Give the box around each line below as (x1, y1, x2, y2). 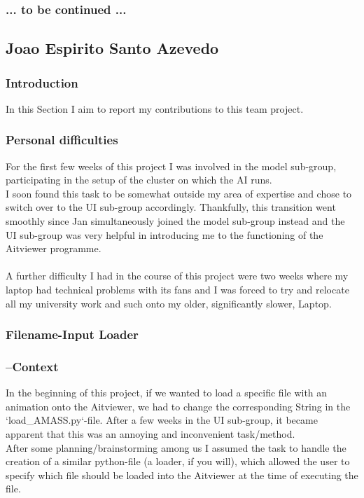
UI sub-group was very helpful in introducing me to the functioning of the (6, 227, 323, 242)
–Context (6, 357, 59, 375)
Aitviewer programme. (6, 241, 101, 256)
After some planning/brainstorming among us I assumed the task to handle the (6, 440, 346, 455)
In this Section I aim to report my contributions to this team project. (6, 101, 304, 116)
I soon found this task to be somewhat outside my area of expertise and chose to (6, 186, 352, 200)
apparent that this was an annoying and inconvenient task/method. (6, 427, 295, 441)
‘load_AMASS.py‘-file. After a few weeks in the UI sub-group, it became (6, 413, 318, 427)
